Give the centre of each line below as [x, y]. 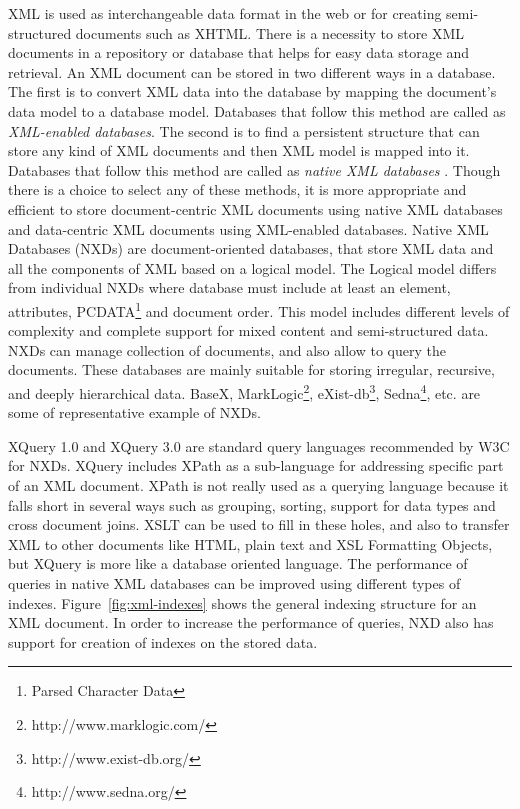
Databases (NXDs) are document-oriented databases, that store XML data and [251, 248]
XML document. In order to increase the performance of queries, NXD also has [251, 622]
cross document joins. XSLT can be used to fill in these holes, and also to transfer [259, 524]
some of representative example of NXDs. [134, 412]
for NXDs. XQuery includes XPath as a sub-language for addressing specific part [256, 465]
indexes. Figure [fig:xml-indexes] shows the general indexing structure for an [242, 602]
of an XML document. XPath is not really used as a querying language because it [258, 484]
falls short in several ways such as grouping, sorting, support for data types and [252, 504]
